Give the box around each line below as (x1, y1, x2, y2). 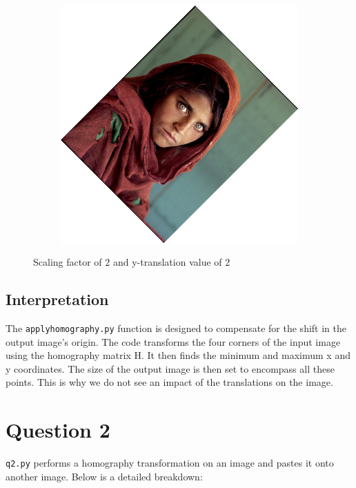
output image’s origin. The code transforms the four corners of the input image (6, 334, 341, 349)
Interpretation (6, 289, 109, 310)
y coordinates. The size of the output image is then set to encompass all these (6, 361, 335, 375)
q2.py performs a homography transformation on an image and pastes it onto (6, 456, 334, 470)
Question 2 (6, 416, 110, 444)
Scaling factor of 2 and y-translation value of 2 (33, 255, 230, 269)
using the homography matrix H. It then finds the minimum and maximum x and (6, 348, 350, 362)
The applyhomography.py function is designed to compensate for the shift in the (6, 321, 346, 335)
